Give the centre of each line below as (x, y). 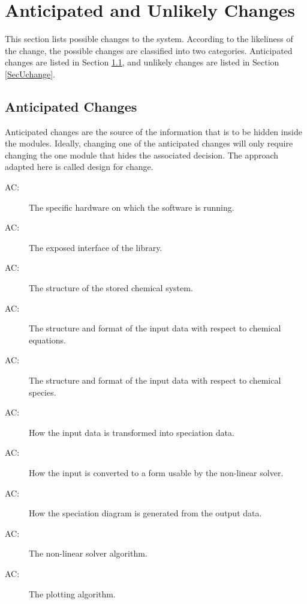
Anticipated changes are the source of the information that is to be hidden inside (153, 131)
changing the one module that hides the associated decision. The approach (142, 155)
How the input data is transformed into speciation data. (132, 432)
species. (43, 392)
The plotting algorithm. (72, 593)
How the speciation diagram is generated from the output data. (145, 513)
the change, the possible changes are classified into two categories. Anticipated (149, 50)
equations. (47, 340)
